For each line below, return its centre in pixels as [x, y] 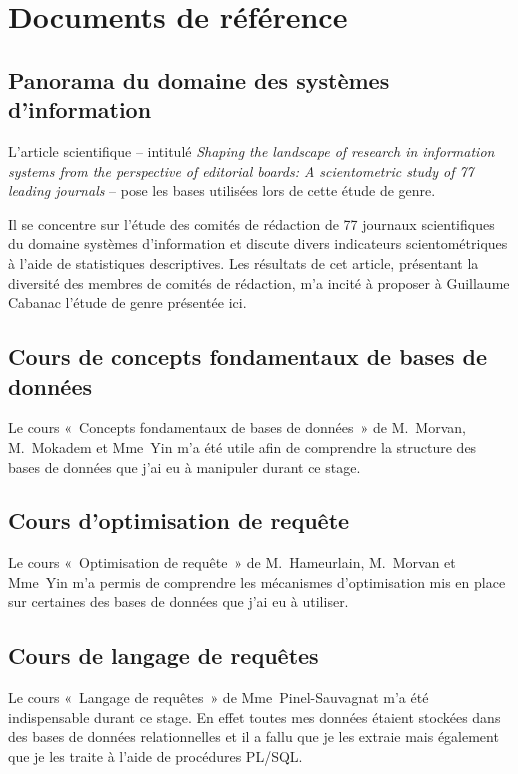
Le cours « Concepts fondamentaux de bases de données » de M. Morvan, [237, 427]
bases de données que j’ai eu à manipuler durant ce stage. [184, 466]
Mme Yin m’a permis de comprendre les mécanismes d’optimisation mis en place [257, 581]
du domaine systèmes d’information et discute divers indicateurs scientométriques [258, 243]
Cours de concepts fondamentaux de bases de [248, 356]
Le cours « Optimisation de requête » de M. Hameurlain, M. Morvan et [232, 562]
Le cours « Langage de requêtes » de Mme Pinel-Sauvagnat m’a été [218, 697]
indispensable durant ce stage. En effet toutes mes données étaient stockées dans [254, 716]
